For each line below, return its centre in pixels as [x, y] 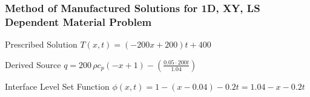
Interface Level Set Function [57, 86]
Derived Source [33, 64]
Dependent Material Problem [78, 21]
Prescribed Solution [41, 44]
